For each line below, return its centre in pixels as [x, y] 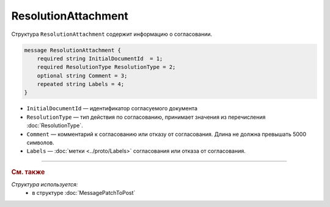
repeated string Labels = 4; [81, 84]
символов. [40, 142]
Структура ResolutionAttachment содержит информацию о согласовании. [112, 34]
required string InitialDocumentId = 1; [100, 58]
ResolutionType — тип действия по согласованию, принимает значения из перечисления [146, 117]
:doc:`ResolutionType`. [55, 125]
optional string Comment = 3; [82, 75]
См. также [28, 172]
